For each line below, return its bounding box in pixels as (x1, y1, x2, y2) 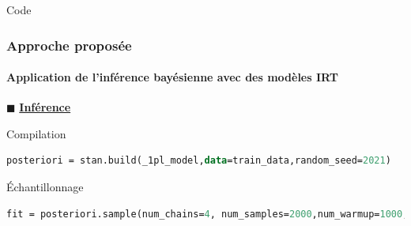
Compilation (6, 125, 66, 141)
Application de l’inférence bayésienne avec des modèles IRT (6, 69, 339, 85)
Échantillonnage (6, 179, 84, 195)
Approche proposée (6, 35, 132, 55)
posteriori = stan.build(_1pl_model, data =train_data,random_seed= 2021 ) (6, 155, 391, 167)
